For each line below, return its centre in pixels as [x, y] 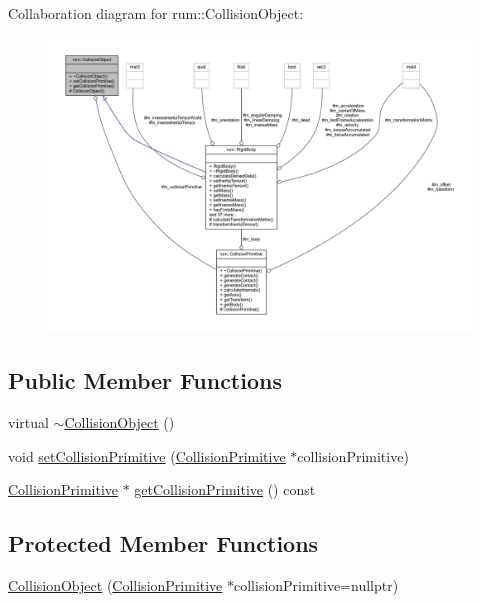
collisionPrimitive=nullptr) [316, 585]
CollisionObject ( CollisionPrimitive [115, 585]
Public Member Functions [145, 380]
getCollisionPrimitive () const [225, 489]
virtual [28, 422]
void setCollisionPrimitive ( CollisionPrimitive [147, 455]
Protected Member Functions [163, 543]
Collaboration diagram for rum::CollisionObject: [156, 13]
